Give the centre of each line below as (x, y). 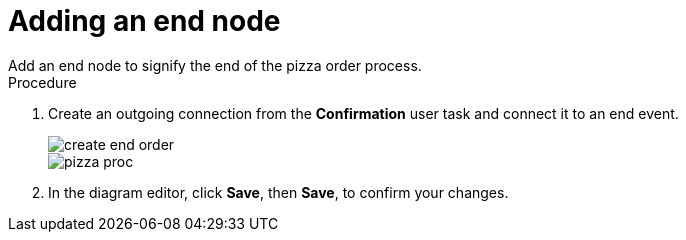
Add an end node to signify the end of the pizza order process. (215, 65)
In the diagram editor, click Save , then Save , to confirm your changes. (278, 192)
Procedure (42, 82)
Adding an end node (144, 21)
